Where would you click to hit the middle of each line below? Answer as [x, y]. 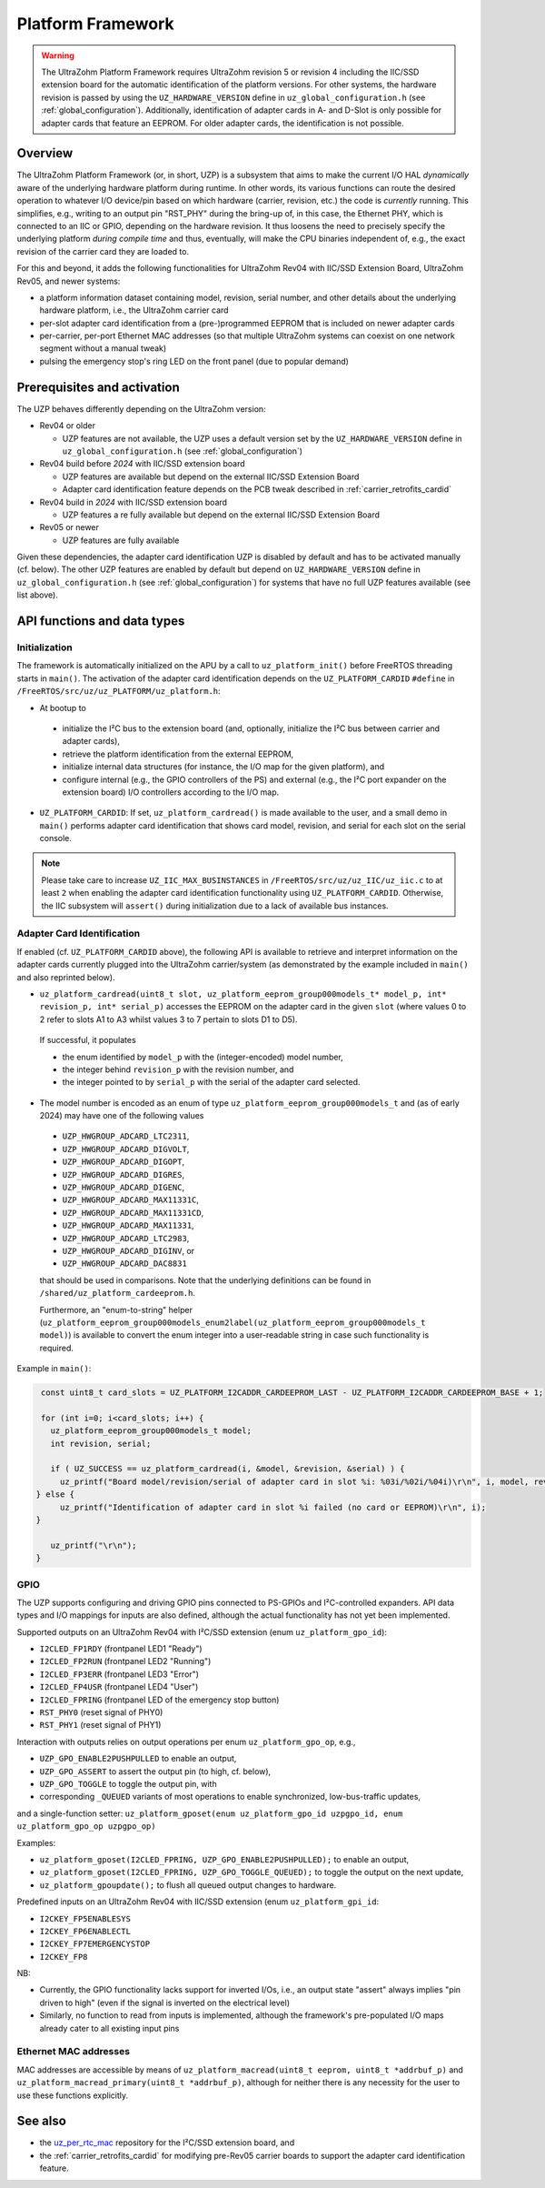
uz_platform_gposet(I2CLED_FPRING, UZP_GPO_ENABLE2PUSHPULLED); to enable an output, [224, 1859]
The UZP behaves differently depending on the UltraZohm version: [142, 408]
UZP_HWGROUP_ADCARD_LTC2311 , [126, 1136]
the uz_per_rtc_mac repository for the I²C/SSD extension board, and [167, 2143]
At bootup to [63, 708]
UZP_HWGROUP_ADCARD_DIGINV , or [129, 1251]
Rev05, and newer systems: [69, 281]
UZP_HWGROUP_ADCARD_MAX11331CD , [133, 1212]
